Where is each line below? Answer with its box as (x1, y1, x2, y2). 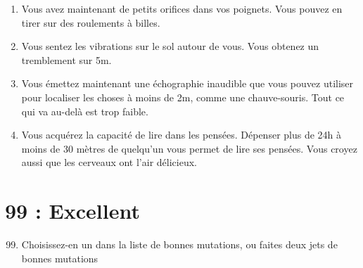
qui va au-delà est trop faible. (21, 103, 148, 118)
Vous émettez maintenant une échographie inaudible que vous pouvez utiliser (21, 76, 354, 91)
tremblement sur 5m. (21, 52, 112, 67)
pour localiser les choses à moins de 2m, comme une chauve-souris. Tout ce (21, 89, 345, 104)
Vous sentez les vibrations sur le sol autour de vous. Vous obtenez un (21, 39, 319, 53)
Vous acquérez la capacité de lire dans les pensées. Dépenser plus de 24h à (21, 127, 342, 142)
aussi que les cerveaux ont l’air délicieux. (21, 155, 197, 170)
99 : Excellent (5, 196, 140, 225)
